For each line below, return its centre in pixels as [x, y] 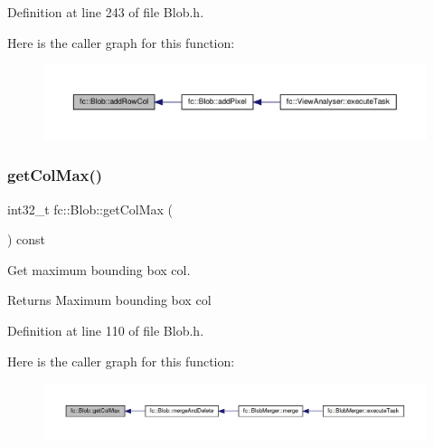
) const [27, 239]
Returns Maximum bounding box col [109, 300]
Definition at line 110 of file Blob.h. [106, 331]
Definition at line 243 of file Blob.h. [106, 12]
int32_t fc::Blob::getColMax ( [90, 209]
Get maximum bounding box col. [99, 269]
